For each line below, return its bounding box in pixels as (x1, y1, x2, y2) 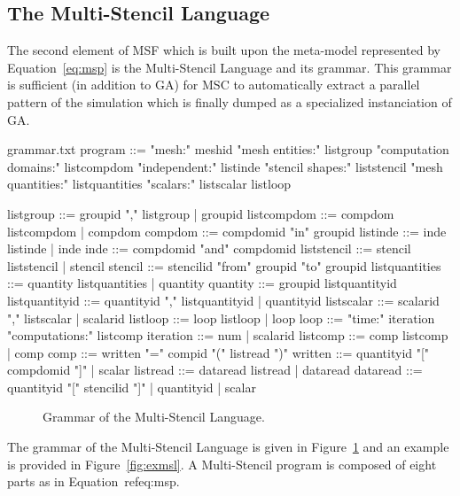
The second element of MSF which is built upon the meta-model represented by (7, 41, 441, 59)
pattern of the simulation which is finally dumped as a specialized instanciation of (7, 92, 452, 111)
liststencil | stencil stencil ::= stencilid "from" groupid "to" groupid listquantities (7, 256, 441, 275)
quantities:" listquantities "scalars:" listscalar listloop (7, 174, 292, 193)
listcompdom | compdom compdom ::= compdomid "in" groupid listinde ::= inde (7, 221, 447, 240)
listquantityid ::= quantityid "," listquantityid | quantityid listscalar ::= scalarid (7, 291, 440, 309)
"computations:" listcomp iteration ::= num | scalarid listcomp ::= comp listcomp (7, 326, 448, 345)
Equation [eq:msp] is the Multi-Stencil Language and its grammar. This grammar (7, 58, 452, 76)
